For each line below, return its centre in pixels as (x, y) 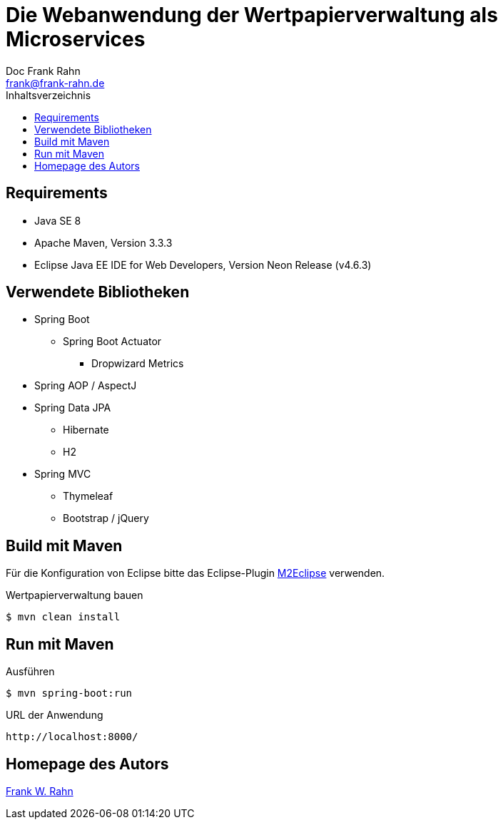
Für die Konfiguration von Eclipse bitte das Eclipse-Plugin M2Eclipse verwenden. (195, 573)
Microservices (76, 39)
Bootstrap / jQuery (106, 518)
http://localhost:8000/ (72, 737)
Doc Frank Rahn (43, 71)
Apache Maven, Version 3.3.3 (103, 242)
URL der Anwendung (55, 715)
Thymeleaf (88, 496)
